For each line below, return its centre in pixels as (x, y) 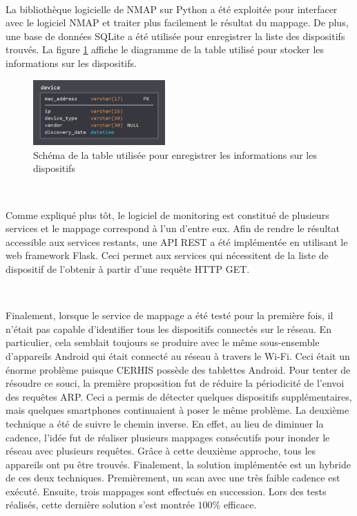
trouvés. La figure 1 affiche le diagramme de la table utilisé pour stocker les (165, 49)
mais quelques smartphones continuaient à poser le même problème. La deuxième (177, 410)
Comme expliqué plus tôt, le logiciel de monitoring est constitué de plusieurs (167, 214)
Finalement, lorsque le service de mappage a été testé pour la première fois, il (170, 315)
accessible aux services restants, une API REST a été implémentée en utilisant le (177, 241)
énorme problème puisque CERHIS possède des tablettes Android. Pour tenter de (178, 369)
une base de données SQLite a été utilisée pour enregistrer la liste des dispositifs (175, 36)
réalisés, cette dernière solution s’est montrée (100, 505)
